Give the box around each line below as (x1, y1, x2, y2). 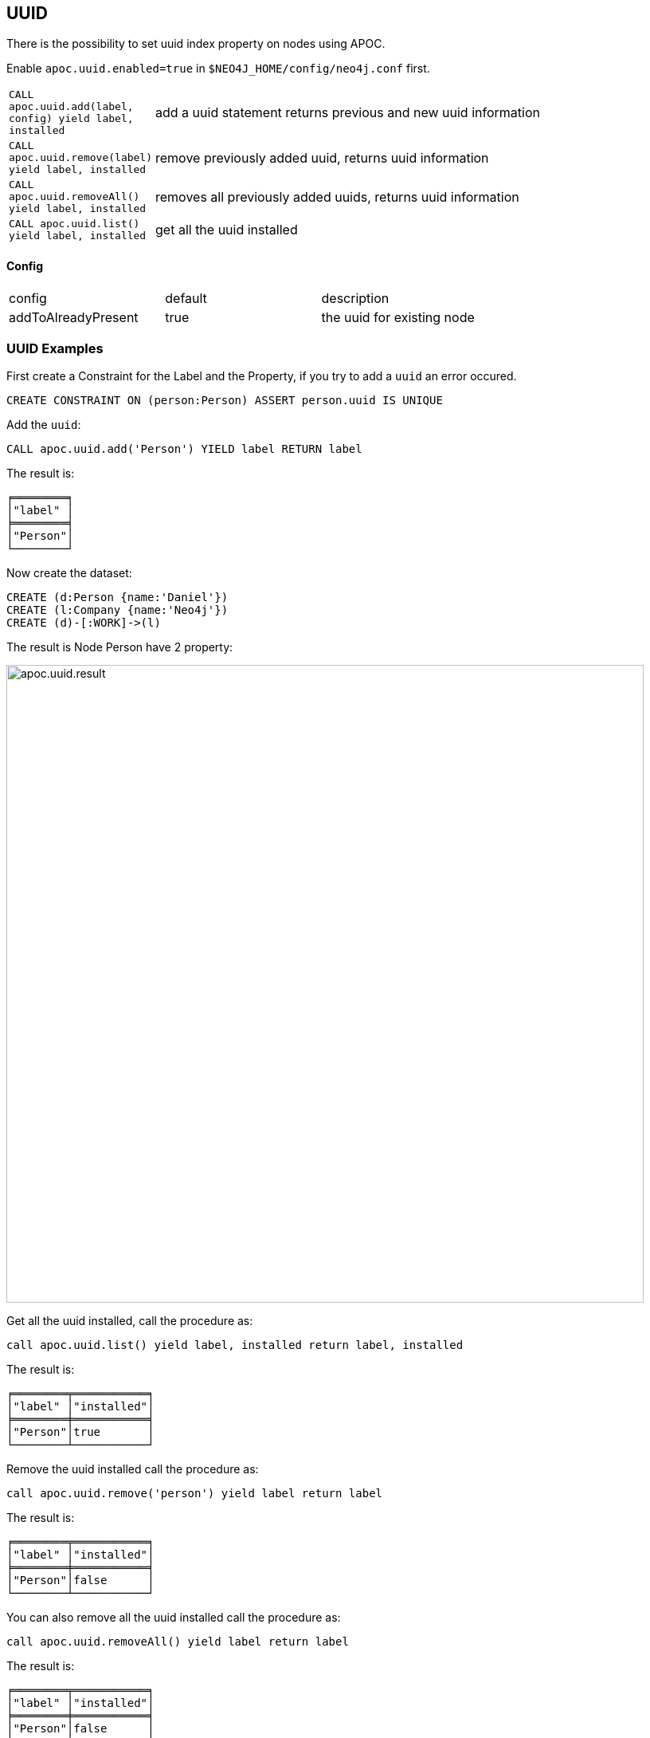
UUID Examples (6, 340, 104, 357)
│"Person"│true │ (6, 1425, 155, 1439)
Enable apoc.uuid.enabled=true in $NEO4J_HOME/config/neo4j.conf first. (6, 61, 430, 76)
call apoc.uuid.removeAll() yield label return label (6, 1635, 349, 1649)
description (321, 289, 390, 306)
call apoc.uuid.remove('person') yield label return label (6, 1487, 383, 1500)
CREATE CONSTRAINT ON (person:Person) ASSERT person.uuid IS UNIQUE (6, 394, 443, 407)
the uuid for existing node (321, 309, 475, 325)
